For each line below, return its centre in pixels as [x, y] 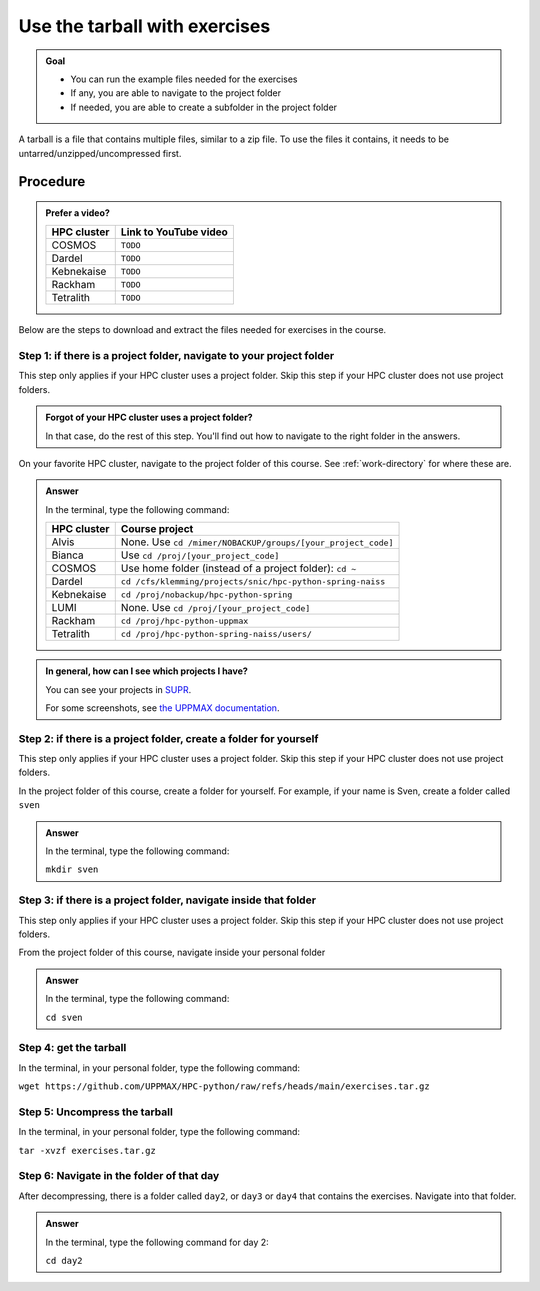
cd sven [64, 1017]
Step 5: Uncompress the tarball [96, 1112]
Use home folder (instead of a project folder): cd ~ [238, 568]
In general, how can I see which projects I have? [147, 671]
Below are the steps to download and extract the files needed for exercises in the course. [202, 330]
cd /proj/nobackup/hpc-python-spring [206, 594]
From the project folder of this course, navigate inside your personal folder [172, 952]
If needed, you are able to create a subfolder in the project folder [204, 107]
